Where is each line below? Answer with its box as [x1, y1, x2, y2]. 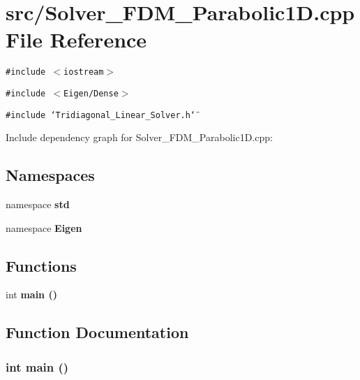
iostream [63, 67, 104, 78]
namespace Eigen [6, 220, 82, 235]
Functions [6, 254, 77, 276]
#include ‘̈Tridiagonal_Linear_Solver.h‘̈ [6, 110, 196, 120]
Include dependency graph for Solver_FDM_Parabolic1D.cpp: [6, 130, 273, 145]
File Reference [6, 25, 147, 54]
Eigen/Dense [63, 88, 119, 98]
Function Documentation [6, 321, 189, 343]
